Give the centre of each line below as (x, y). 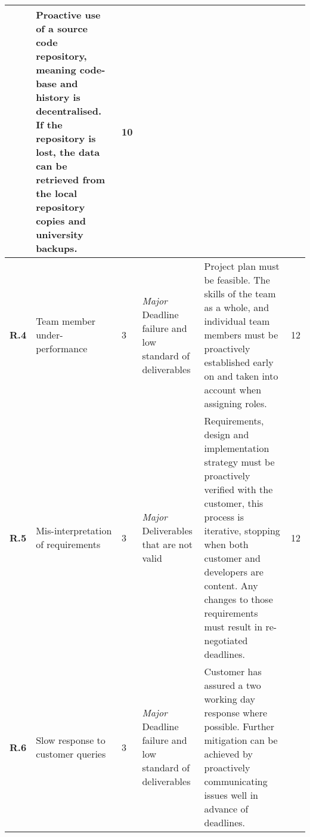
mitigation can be (241, 740)
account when (233, 390)
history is (58, 97)
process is (224, 517)
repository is (66, 138)
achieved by (228, 754)
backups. (57, 248)
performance (62, 348)
